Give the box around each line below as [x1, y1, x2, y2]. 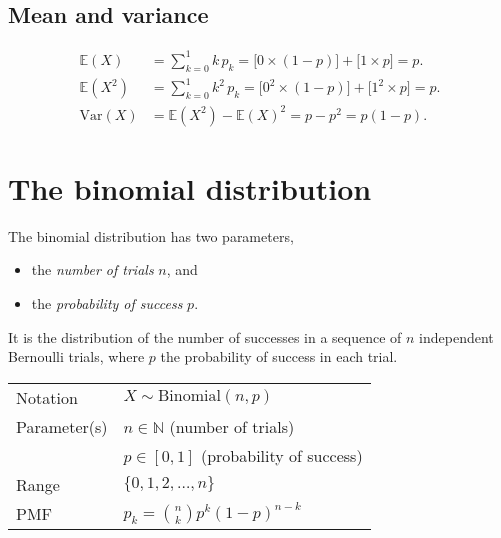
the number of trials [31, 259, 154, 280]
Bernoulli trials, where [8, 346, 145, 367]
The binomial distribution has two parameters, [8, 225, 294, 246]
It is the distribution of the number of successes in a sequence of [8, 326, 402, 347]
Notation [16, 385, 78, 409]
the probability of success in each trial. [160, 346, 398, 367]
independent [419, 326, 494, 347]
